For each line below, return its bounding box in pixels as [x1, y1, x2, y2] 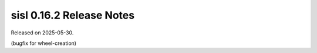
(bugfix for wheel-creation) [11, 40, 76, 47]
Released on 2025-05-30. [11, 29, 74, 36]
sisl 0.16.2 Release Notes [11, 9, 135, 22]
